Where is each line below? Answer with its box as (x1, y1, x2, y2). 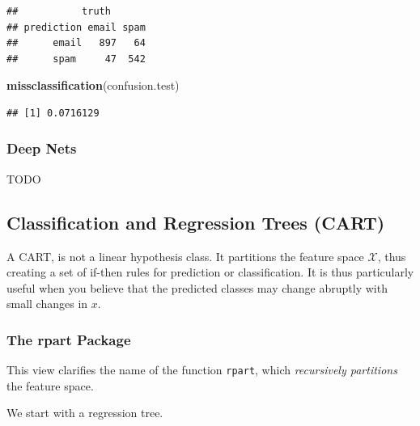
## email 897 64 (6, 37, 146, 49)
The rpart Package (6, 329, 131, 349)
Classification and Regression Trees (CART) (6, 209, 385, 234)
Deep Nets (6, 138, 77, 158)
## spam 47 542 (6, 53, 146, 65)
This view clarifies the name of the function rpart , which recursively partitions (6, 361, 397, 378)
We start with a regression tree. (6, 404, 163, 421)
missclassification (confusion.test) (6, 77, 180, 94)
